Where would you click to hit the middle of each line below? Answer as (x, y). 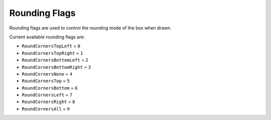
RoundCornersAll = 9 (46, 109)
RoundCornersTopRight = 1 (52, 53)
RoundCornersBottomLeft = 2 (55, 60)
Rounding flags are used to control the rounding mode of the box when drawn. (90, 28)
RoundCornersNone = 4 (47, 74)
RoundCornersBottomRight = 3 (56, 67)
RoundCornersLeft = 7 (47, 95)
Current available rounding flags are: (47, 37)
